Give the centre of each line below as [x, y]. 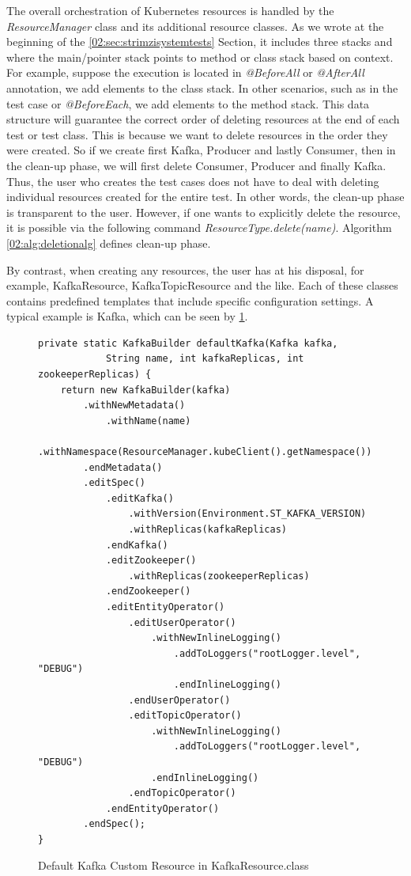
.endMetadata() [123, 467]
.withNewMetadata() [134, 406]
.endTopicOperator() [182, 793]
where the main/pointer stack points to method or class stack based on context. [200, 57]
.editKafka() [140, 498]
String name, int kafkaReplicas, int [205, 359]
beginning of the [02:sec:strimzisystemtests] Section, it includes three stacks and [200, 42]
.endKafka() [137, 545]
